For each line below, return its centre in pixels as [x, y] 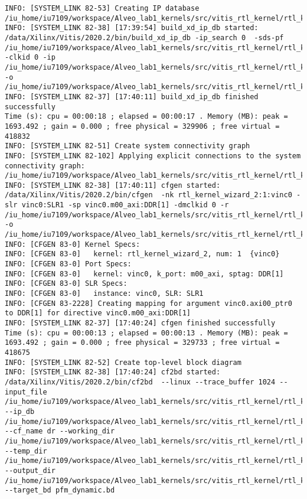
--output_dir [30, 470]
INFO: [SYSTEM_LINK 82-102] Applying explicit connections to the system [153, 156]
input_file [26, 392]
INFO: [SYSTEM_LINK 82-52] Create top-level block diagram [123, 362]
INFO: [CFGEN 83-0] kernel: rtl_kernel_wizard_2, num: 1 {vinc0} [142, 254]
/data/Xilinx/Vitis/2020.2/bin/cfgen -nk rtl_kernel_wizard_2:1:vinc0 [148, 195]
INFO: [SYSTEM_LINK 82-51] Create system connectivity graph [128, 146]
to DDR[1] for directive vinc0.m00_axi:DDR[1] [98, 313]
